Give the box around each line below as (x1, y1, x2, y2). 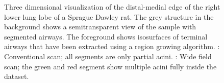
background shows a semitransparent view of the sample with (4, 21, 196, 32)
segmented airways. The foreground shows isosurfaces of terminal (4, 31, 208, 41)
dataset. (4, 71, 29, 81)
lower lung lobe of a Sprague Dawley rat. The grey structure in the (4, 11, 214, 22)
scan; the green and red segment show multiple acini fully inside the (4, 61, 217, 71)
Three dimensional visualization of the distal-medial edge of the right (4, 2, 220, 12)
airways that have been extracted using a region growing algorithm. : (4, 41, 220, 52)
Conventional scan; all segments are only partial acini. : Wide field (4, 51, 212, 61)
